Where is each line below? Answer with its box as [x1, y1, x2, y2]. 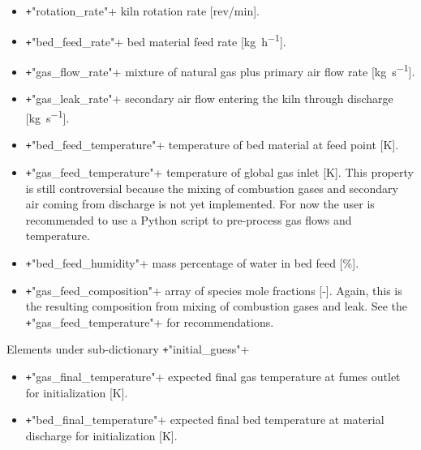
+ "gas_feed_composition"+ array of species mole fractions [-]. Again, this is [25, 281, 402, 298]
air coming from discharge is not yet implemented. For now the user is [25, 195, 375, 212]
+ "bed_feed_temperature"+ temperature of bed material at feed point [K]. [25, 136, 399, 153]
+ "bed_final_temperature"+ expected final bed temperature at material [25, 411, 384, 428]
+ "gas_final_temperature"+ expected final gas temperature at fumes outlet [25, 368, 401, 385]
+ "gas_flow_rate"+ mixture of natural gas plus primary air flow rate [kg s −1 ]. [25, 60, 415, 79]
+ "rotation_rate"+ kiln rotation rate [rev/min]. [25, 2, 260, 19]
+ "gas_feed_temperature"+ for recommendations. [25, 313, 274, 330]
